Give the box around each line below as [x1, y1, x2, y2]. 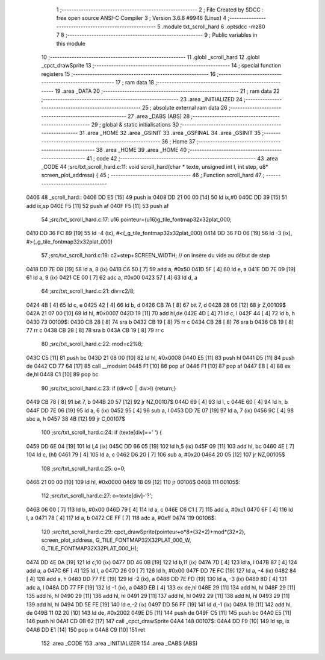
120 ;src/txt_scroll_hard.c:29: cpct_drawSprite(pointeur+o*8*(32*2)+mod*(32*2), [41, 528, 246, 535]
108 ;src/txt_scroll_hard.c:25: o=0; [41, 465, 126, 472]
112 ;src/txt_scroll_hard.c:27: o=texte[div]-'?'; [41, 492, 153, 500]
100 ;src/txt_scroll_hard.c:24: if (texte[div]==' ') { [41, 429, 162, 436]
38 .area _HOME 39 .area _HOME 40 [96, 146, 187, 154]
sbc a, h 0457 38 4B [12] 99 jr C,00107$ [26, 415, 126, 423]
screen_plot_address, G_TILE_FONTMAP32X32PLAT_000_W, [41, 536, 191, 544]
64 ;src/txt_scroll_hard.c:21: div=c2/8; [41, 288, 135, 295]
